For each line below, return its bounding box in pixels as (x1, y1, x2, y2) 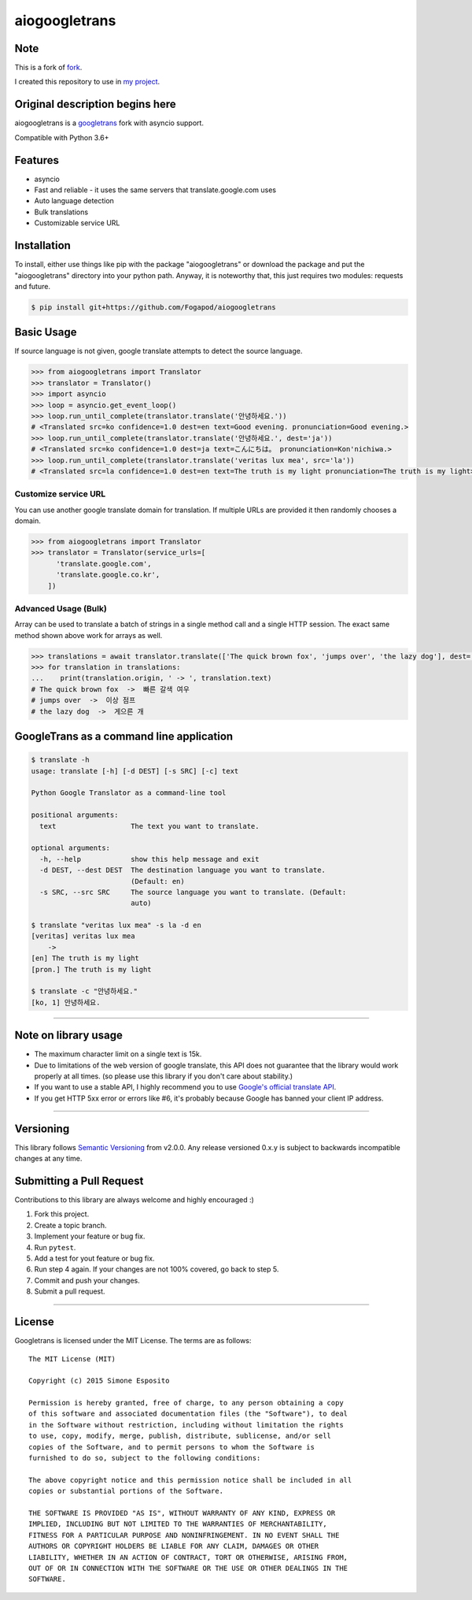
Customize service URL (14, 488, 106, 499)
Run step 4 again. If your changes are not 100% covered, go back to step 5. (34, 1264, 279, 1274)
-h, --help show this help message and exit (39, 855, 260, 863)
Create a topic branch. (34, 1220, 107, 1230)
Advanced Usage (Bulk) (14, 603, 108, 614)
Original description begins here (14, 98, 176, 111)
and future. (14, 281, 51, 291)
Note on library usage (14, 1029, 124, 1042)
